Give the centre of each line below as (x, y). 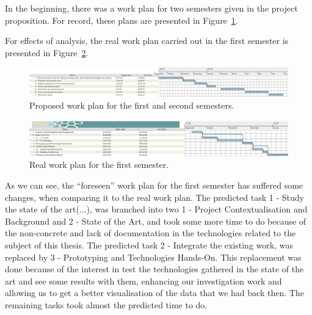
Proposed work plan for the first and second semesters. (132, 105)
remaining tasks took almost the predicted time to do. (106, 304)
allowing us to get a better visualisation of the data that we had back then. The (154, 293)
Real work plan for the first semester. (99, 165)
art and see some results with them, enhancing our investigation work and (143, 281)
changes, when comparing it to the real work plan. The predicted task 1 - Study (154, 197)
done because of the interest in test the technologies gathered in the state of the (154, 269)
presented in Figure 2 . (47, 52)
